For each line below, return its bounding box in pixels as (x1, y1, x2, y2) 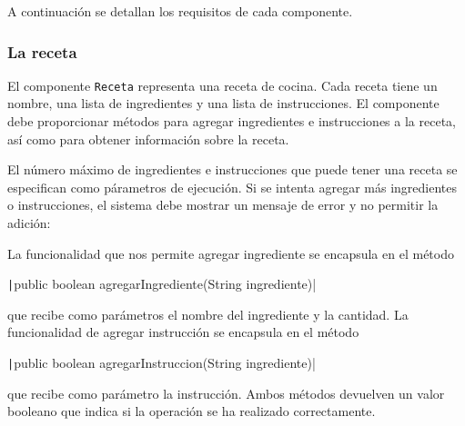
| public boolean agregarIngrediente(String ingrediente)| (7, 274, 317, 293)
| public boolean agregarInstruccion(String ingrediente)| (7, 353, 316, 372)
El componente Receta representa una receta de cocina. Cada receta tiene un (7, 75, 438, 94)
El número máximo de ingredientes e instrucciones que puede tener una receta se (7, 160, 458, 179)
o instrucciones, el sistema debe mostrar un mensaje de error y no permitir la (7, 195, 439, 214)
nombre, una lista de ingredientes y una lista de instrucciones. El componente (7, 94, 440, 113)
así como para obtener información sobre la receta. (7, 129, 289, 148)
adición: (7, 213, 51, 233)
